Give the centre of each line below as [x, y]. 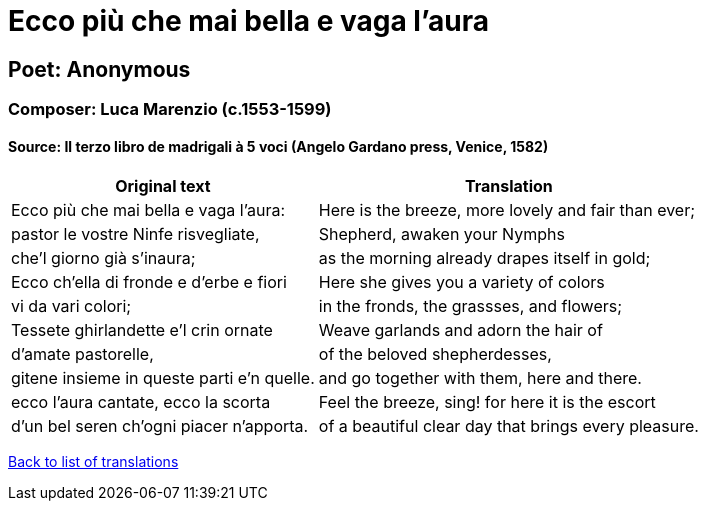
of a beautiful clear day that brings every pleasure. [508, 426]
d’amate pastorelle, [82, 354]
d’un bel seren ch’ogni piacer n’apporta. [160, 426]
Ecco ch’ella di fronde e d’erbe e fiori [149, 282]
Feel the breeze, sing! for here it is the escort [487, 402]
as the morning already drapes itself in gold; [484, 258]
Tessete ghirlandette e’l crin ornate [142, 330]
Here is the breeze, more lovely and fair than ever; [507, 210]
